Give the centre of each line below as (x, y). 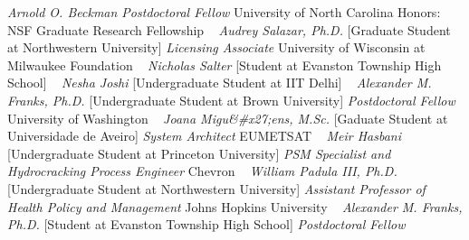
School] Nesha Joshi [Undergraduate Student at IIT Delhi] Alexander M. (220, 83)
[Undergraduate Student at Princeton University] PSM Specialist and (199, 153)
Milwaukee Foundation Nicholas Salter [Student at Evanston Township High (225, 65)
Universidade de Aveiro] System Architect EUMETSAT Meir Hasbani (204, 136)
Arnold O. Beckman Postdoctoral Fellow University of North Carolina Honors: (224, 12)
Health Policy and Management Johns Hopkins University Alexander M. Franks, (235, 206)
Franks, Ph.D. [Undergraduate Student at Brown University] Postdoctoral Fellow (231, 100)
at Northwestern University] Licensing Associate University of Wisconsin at (216, 47)
